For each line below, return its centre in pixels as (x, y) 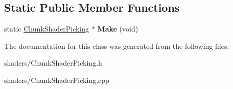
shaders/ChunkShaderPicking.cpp (57, 80)
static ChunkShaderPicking (47, 29)
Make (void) (118, 29)
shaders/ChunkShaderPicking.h (53, 63)
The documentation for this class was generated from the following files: (117, 46)
